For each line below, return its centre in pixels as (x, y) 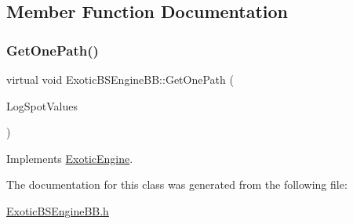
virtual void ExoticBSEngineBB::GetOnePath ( (120, 79)
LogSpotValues (42, 105)
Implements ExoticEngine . (70, 158)
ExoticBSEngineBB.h (58, 210)
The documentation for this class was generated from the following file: (177, 184)
